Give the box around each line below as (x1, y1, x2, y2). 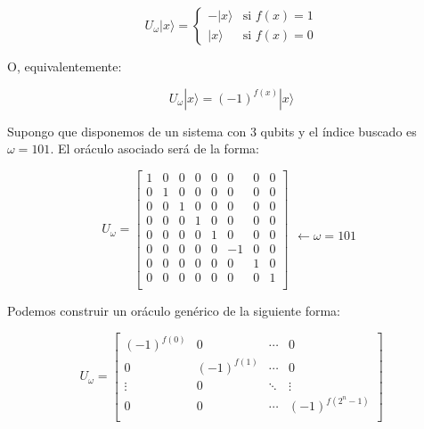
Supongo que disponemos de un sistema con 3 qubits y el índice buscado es (7, 121, 417, 140)
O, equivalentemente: (7, 57, 122, 75)
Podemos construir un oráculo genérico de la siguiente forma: (7, 301, 340, 320)
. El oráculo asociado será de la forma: (50, 139, 259, 158)
